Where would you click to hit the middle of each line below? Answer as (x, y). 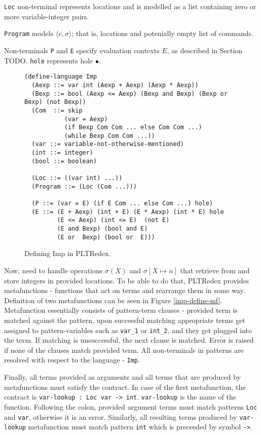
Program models (29, 33)
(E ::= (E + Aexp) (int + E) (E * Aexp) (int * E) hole (128, 212)
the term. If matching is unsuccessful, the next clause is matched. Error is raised (129, 340)
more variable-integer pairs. (47, 16)
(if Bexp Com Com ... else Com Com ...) (133, 128)
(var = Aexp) (86, 119)
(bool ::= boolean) (64, 161)
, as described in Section (205, 50)
